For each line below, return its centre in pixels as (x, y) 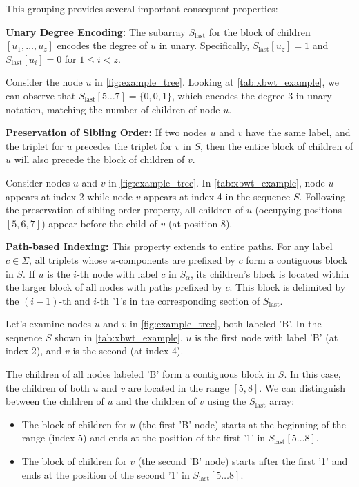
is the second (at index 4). (128, 351)
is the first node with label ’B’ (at (266, 337)
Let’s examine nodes (48, 324)
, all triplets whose (68, 259)
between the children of (55, 401)
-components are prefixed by (175, 259)
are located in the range (178, 387)
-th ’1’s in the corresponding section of (178, 300)
